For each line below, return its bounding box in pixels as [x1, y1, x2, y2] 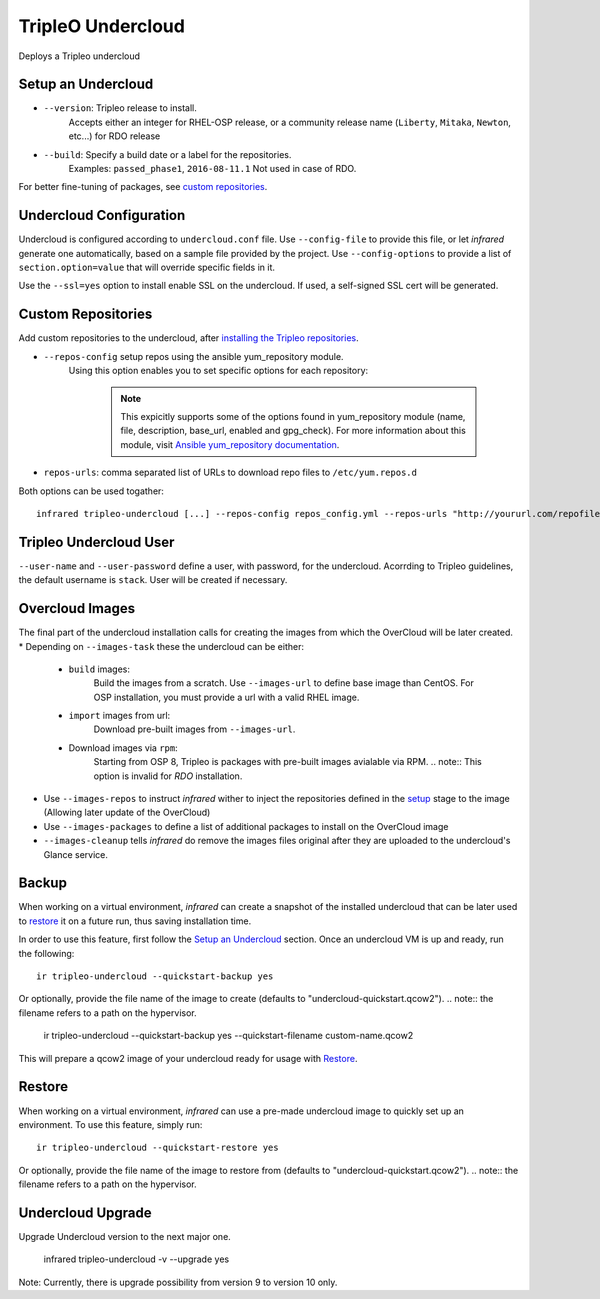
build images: [68, 663, 130, 675]
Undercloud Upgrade [18, 1204, 152, 1221]
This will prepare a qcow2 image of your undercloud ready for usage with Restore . [18, 1052, 358, 1064]
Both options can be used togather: [18, 485, 165, 497]
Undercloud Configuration [18, 207, 186, 224]
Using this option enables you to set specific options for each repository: [68, 365, 369, 377]
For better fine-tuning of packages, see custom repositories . [18, 181, 268, 193]
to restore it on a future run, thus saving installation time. [18, 915, 252, 927]
